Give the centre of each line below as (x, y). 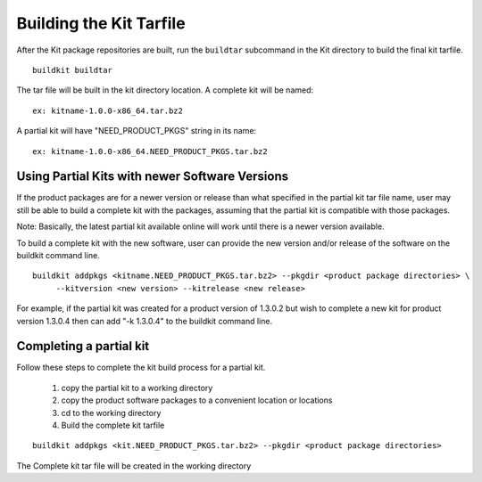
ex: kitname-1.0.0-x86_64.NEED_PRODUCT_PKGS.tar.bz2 (150, 151)
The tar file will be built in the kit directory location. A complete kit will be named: (165, 90)
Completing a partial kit (83, 346)
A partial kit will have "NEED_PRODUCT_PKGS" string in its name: (137, 131)
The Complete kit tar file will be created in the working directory (134, 466)
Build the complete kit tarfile (113, 425)
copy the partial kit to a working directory (137, 388)
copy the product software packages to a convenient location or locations (197, 400)
